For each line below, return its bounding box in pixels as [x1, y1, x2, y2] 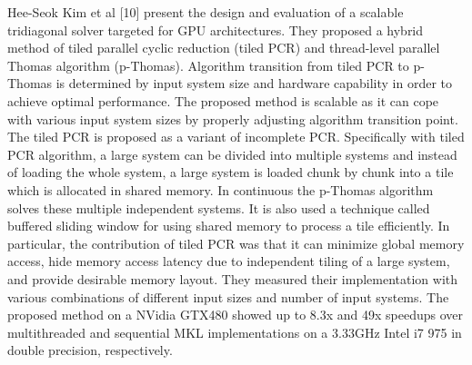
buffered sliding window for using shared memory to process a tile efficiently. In [7, 216, 450, 235]
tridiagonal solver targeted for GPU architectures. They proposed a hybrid [7, 20, 424, 39]
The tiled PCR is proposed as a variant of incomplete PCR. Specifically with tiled [7, 127, 465, 146]
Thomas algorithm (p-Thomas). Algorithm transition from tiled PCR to [7, 55, 409, 74]
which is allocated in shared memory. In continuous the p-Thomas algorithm [7, 180, 434, 199]
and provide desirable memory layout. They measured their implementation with [7, 269, 458, 288]
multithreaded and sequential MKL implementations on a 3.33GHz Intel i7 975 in [7, 322, 462, 341]
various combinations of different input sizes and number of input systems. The [7, 287, 449, 306]
